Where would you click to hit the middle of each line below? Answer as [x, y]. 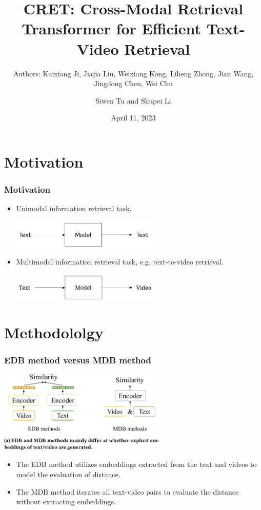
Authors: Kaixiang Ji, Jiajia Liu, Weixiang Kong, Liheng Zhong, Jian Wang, [133, 73]
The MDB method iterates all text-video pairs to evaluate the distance [127, 491]
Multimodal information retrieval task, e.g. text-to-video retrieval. [120, 261]
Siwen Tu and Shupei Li [133, 100]
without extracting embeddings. [66, 502]
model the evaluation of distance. [68, 474]
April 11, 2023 [133, 118]
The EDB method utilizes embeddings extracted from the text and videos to [136, 464]
